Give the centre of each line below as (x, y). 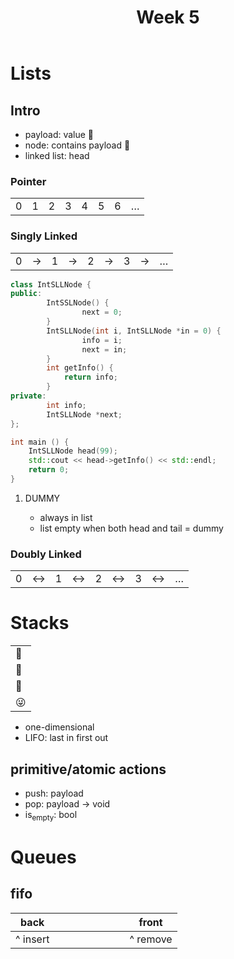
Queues (43, 857)
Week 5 (168, 17)
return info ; (90, 377)
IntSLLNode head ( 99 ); (73, 451)
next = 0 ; (102, 312)
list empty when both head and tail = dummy (131, 528)
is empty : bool (51, 816)
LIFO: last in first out (66, 738)
